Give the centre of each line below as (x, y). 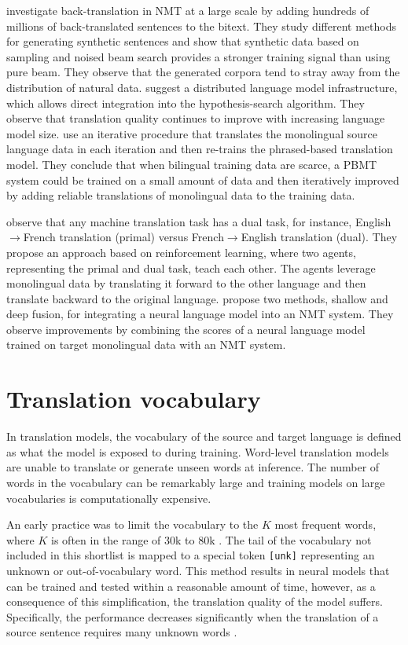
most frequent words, (325, 524)
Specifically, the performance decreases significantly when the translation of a (193, 616)
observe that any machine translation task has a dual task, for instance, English (199, 221)
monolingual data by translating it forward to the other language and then (186, 283)
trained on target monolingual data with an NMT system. (146, 344)
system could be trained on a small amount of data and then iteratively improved (203, 180)
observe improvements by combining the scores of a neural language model (186, 329)
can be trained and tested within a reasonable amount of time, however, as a (191, 586)
